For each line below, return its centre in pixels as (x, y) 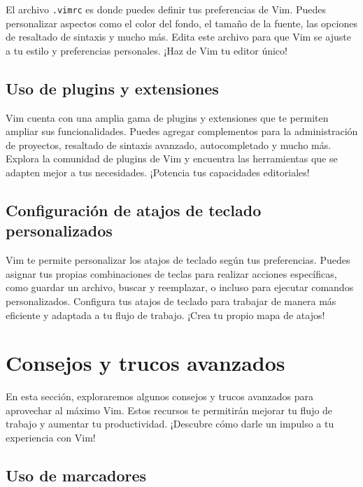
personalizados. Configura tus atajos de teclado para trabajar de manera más (171, 301)
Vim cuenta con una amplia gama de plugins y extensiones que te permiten (167, 117)
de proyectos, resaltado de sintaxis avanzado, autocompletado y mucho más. (169, 144)
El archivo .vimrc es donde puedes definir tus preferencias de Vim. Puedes (166, 9)
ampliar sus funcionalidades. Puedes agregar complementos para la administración (182, 131)
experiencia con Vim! (51, 438)
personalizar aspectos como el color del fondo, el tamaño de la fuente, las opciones (181, 23)
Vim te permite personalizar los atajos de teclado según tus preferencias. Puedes (178, 260)
